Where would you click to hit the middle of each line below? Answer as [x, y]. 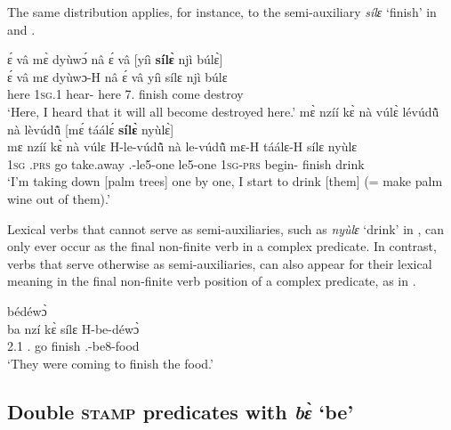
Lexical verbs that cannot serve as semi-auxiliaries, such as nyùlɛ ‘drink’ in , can [226, 228]
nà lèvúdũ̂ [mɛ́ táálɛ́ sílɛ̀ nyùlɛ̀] [91, 129]
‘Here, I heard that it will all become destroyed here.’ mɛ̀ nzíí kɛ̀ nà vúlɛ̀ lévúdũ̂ [223, 111]
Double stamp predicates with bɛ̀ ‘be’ [181, 411]
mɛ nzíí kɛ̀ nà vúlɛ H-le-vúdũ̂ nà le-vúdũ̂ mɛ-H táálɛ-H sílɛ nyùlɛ [182, 146]
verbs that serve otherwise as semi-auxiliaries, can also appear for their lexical [220, 263]
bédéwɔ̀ [27, 310]
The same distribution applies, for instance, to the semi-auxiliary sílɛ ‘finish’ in [222, 12]
